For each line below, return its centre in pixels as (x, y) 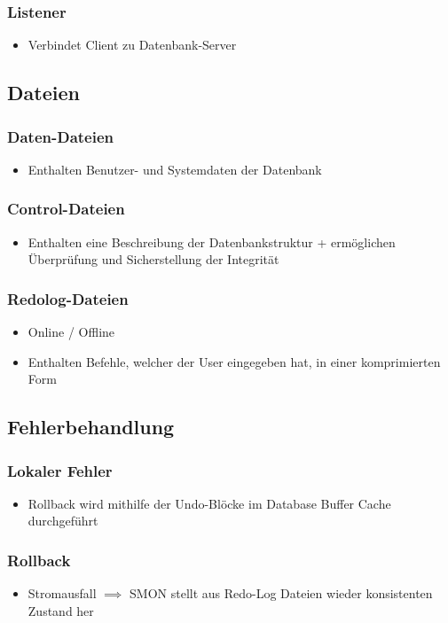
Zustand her (61, 610)
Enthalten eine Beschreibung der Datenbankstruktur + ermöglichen (212, 241)
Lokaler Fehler (60, 470)
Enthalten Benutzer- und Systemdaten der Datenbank (175, 169)
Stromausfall (62, 593)
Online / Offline (71, 332)
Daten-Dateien (61, 136)
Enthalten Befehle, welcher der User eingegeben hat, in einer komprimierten (234, 361)
